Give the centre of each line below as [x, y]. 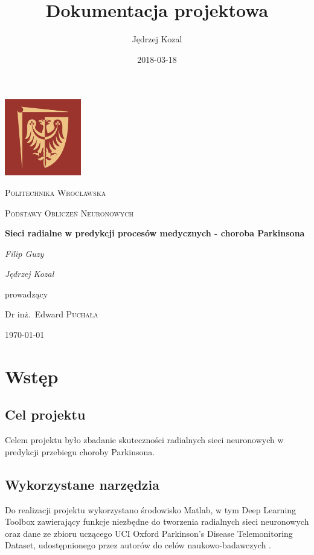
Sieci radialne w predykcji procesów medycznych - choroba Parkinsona [155, 233]
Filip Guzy [24, 253]
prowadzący [27, 294]
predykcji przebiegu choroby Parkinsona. [80, 451]
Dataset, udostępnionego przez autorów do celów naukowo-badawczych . [138, 545]
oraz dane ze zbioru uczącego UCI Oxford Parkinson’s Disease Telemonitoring [149, 533]
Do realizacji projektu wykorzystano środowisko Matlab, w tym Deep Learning [151, 509]
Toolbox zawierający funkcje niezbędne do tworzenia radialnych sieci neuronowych [157, 521]
